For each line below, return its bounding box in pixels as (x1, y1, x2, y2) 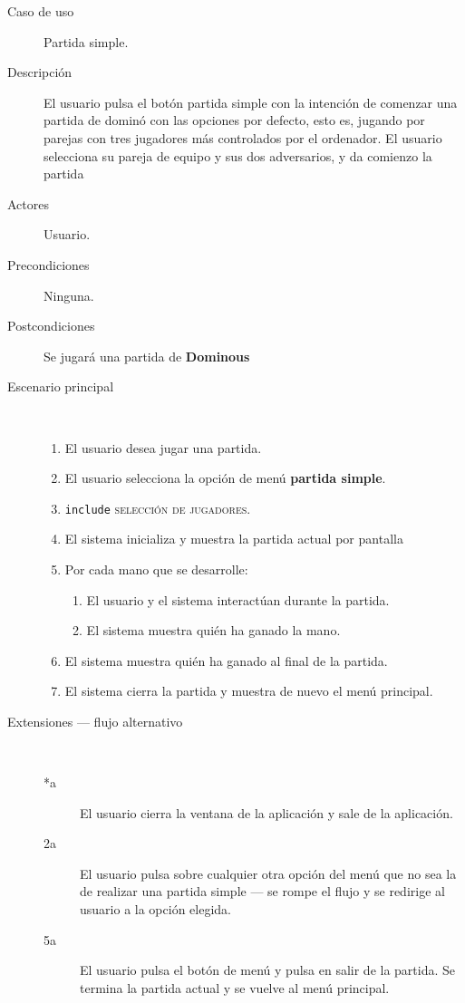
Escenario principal (7, 377, 114, 396)
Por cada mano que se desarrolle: (64, 559, 248, 578)
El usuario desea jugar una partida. (64, 438, 262, 457)
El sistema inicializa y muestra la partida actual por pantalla (64, 529, 403, 548)
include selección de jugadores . (64, 498, 251, 517)
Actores (7, 194, 49, 213)
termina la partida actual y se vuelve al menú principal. (80, 978, 390, 997)
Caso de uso (7, 2, 74, 20)
